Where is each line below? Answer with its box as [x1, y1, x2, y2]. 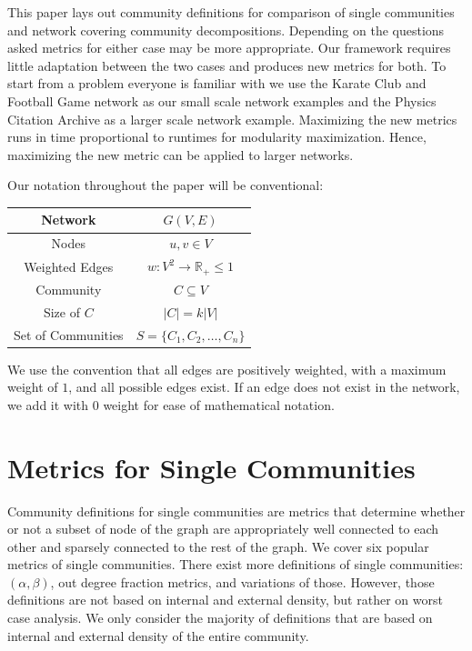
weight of [7, 377, 58, 396]
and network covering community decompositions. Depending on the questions [7, 20, 445, 39]
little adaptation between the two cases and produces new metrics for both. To [7, 55, 447, 75]
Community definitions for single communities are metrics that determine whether [7, 501, 466, 520]
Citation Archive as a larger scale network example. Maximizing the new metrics [7, 109, 457, 128]
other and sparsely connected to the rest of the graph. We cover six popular [7, 536, 429, 556]
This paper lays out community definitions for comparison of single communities [7, 3, 455, 21]
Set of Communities [14, 325, 124, 344]
